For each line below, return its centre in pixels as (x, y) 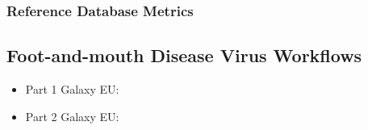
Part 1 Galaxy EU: (72, 89)
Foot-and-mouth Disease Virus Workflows (184, 55)
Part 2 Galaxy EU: (72, 116)
